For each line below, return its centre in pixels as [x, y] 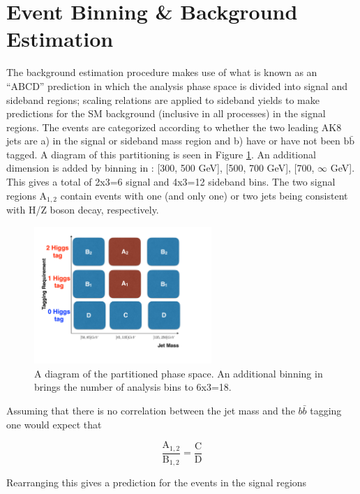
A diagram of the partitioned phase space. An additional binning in [179, 373]
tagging [326, 410]
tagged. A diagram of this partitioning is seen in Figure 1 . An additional [161, 154]
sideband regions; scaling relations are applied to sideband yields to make [163, 99]
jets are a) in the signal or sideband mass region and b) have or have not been [173, 141]
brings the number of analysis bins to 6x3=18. [133, 387]
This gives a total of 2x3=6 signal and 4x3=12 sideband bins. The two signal [171, 182]
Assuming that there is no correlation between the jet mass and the [151, 410]
